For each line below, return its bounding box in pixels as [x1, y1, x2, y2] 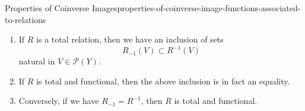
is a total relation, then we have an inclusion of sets [36, 33, 224, 45]
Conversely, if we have [18, 94, 99, 107]
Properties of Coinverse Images [5, 2, 117, 14]
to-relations [5, 13, 46, 25]
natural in [18, 55, 55, 67]
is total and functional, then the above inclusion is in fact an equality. [36, 74, 290, 87]
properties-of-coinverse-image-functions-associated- [117, 2, 301, 14]
